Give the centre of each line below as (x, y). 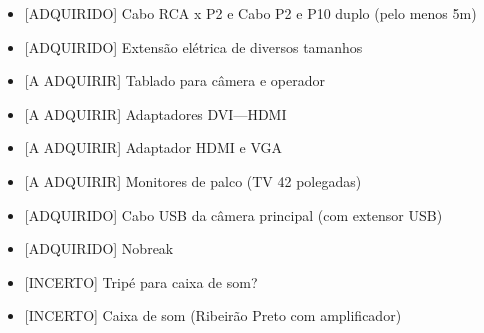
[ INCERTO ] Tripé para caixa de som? (141, 281)
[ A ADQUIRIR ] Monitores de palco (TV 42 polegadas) (193, 180)
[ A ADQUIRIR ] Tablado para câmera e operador (175, 80)
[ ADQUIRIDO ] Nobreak (99, 248)
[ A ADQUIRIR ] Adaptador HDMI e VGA (153, 147)
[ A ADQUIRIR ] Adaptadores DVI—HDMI (155, 113)
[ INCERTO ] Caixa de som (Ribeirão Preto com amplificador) (213, 315)
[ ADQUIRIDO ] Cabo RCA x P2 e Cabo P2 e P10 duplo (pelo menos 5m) (250, 13)
